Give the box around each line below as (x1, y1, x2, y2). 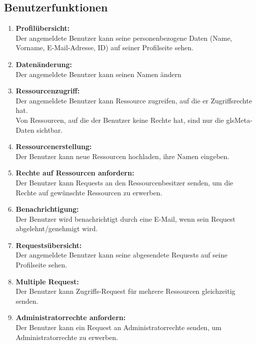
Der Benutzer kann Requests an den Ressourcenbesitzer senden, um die (15, 177, 234, 187)
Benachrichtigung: (15, 204, 79, 214)
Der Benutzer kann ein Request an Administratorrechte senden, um (15, 322, 222, 333)
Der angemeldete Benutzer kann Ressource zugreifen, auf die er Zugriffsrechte (15, 95, 252, 105)
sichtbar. (36, 124, 63, 135)
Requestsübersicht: (15, 240, 82, 250)
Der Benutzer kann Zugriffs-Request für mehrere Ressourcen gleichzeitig (15, 286, 236, 296)
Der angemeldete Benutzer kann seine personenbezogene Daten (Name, (15, 32, 232, 43)
